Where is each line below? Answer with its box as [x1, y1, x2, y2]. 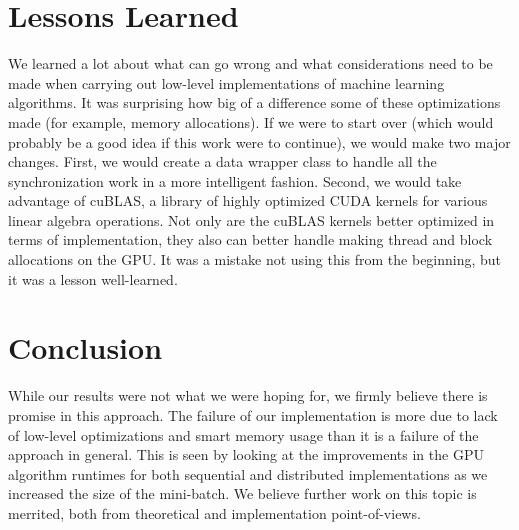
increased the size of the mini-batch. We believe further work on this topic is [8, 483, 477, 504]
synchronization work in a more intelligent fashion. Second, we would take [8, 170, 462, 191]
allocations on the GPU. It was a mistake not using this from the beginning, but [8, 249, 502, 270]
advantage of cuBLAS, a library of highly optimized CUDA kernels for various [8, 190, 488, 211]
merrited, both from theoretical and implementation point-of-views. [8, 502, 421, 523]
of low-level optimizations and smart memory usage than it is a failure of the [8, 424, 479, 445]
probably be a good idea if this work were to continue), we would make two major [8, 131, 511, 152]
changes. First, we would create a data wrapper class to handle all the [8, 151, 437, 172]
